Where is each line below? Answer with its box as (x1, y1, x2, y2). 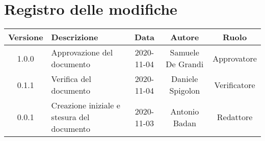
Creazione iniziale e (51, 99, 120, 111)
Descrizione (51, 31, 98, 43)
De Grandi (166, 58, 204, 70)
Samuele (170, 46, 199, 59)
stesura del (51, 111, 90, 123)
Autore (170, 31, 199, 43)
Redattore (217, 111, 253, 123)
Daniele (171, 73, 198, 85)
